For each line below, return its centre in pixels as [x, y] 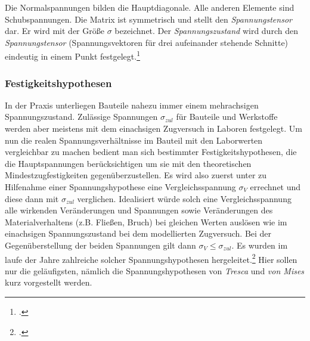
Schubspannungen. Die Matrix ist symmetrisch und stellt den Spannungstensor [148, 19]
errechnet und [275, 187]
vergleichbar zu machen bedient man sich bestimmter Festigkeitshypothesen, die [151, 152]
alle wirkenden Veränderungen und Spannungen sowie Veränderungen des [139, 210]
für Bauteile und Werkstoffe [227, 117]
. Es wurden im [260, 245]
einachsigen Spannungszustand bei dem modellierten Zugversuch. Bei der [138, 233]
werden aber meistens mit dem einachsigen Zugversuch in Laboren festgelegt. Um [154, 128]
